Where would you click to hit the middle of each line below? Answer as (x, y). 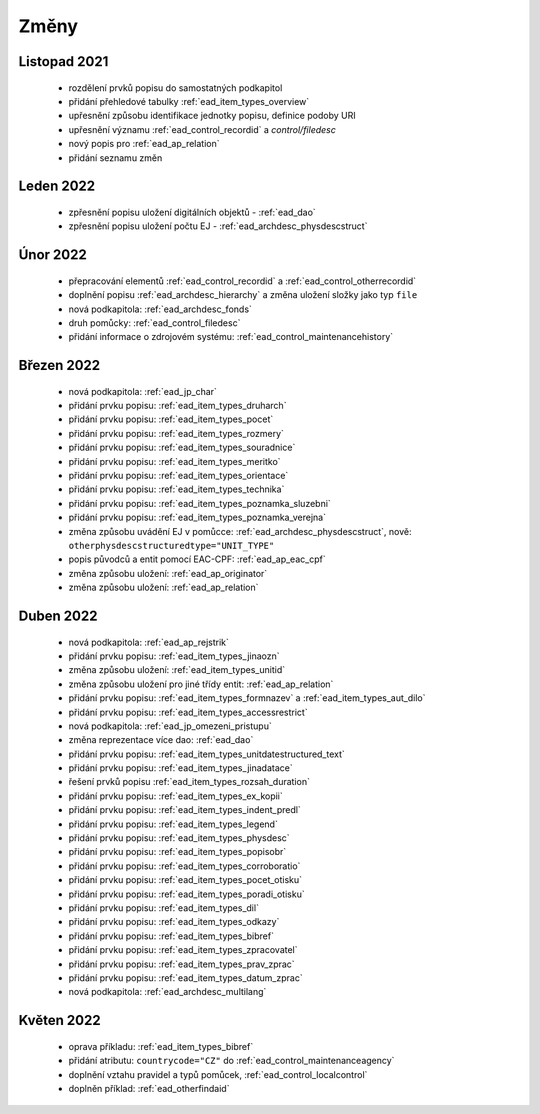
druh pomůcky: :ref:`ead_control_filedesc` (154, 322)
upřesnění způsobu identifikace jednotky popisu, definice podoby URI (212, 116)
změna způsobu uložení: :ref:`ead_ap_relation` (163, 587)
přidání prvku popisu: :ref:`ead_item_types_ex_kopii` (176, 796)
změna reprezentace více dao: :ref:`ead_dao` (161, 740)
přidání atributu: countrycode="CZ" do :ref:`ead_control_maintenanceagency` (231, 1061)
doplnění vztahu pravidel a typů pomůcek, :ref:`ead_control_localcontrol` (218, 1074)
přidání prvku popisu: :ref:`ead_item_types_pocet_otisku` (185, 880)
